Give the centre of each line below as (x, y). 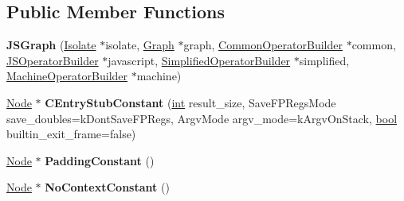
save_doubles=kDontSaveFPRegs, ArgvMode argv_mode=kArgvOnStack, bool (202, 118)
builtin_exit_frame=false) (71, 134)
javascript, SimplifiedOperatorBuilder (199, 60)
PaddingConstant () (100, 160)
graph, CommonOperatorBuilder (263, 45)
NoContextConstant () (107, 187)
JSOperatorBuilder (53, 60)
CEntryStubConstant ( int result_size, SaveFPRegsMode (190, 102)
